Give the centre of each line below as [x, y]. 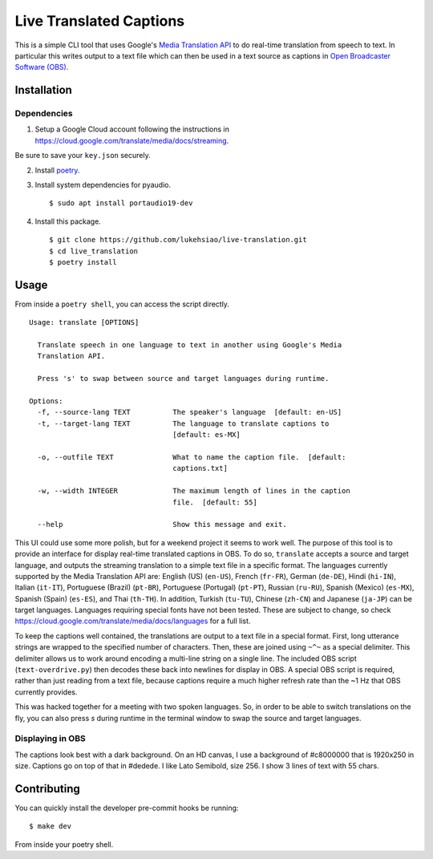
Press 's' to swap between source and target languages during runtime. [183, 379]
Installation [43, 90]
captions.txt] [200, 468]
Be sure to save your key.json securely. [83, 156]
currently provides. [46, 692]
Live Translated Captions [100, 21]
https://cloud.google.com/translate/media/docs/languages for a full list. [133, 621]
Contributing [47, 789]
